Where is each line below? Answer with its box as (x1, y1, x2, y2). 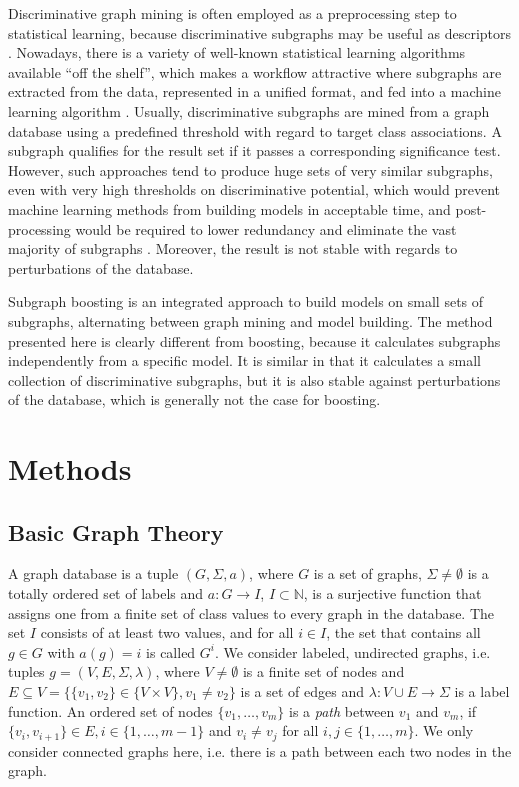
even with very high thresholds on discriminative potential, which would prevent (8, 179, 500, 200)
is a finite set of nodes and (242, 661, 405, 682)
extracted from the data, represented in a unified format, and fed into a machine (8, 81, 502, 102)
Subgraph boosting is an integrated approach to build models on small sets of (8, 291, 484, 312)
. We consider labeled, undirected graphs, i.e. (215, 641, 491, 662)
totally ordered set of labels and (8, 583, 204, 604)
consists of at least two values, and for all (40, 622, 294, 643)
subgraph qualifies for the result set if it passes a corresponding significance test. (8, 140, 501, 161)
